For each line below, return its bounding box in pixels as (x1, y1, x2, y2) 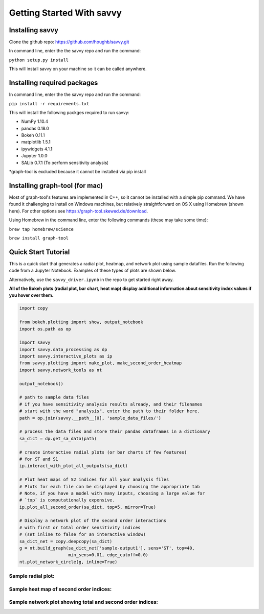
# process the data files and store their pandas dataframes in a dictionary (19, 429, 210, 434)
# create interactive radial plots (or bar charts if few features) (19, 449, 187, 455)
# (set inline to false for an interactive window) (19, 532, 146, 537)
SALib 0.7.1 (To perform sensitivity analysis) (21, 160, 109, 165)
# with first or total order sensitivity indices (19, 524, 141, 530)
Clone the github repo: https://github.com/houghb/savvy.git (9, 39, 130, 45)
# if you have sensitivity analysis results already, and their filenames (19, 401, 203, 407)
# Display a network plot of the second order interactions (19, 518, 167, 523)
